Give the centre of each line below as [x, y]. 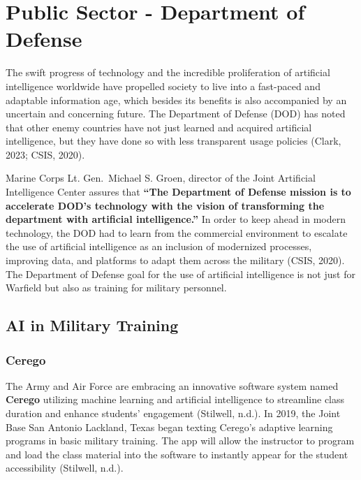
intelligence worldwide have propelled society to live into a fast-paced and [163, 86]
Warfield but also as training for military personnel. [116, 288]
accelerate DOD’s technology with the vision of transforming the [165, 205]
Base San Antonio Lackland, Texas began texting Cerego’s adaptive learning [169, 427]
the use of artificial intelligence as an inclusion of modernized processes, [159, 246]
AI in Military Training [92, 325]
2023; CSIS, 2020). [45, 154]
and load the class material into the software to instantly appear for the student [177, 454]
